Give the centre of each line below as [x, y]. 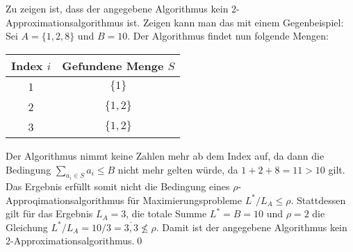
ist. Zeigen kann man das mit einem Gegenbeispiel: [235, 22]
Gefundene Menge [113, 65]
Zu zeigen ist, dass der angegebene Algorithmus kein [117, 9]
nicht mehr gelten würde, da [178, 169]
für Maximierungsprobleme [184, 200]
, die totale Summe [166, 213]
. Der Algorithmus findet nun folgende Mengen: [228, 36]
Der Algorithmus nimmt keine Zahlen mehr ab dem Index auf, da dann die [165, 155]
